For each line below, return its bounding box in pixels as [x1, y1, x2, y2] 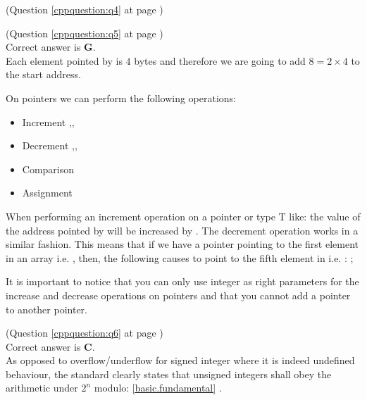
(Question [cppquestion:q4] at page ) [6, 2, 163, 16]
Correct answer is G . [6, 39, 96, 54]
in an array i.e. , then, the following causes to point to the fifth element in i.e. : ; [6, 250, 354, 265]
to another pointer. [6, 301, 87, 316]
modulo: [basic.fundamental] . [94, 380, 222, 395]
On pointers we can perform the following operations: [6, 90, 236, 105]
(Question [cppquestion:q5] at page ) [6, 25, 163, 40]
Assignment [22, 185, 73, 200]
